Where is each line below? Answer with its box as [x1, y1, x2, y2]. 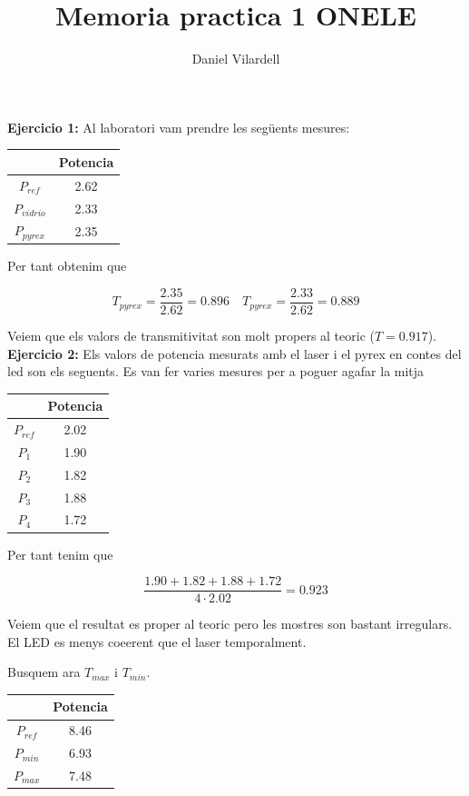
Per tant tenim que [7, 544, 113, 563]
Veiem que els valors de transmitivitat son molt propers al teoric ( [7, 325, 375, 344]
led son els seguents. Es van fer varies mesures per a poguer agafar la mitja [7, 362, 425, 381]
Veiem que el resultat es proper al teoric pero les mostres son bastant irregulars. [7, 614, 453, 633]
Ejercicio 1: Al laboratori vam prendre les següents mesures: [7, 117, 350, 136]
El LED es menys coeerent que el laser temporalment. [7, 632, 307, 651]
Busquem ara [7, 662, 81, 682]
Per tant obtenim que [7, 256, 127, 275]
